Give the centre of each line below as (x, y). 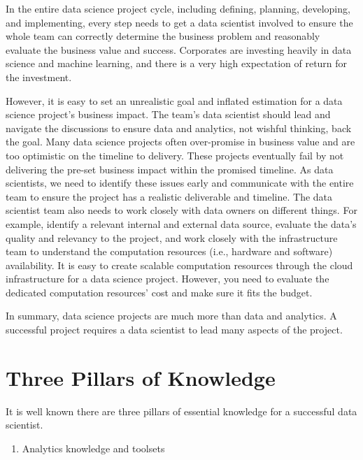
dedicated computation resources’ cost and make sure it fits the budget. (159, 292)
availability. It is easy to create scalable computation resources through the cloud (179, 265)
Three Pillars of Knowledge (141, 377)
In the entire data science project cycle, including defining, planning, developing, (178, 8)
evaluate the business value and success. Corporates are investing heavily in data (179, 49)
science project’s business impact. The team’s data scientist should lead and (168, 114)
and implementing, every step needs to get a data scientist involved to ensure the (179, 22)
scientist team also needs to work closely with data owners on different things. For (181, 210)
